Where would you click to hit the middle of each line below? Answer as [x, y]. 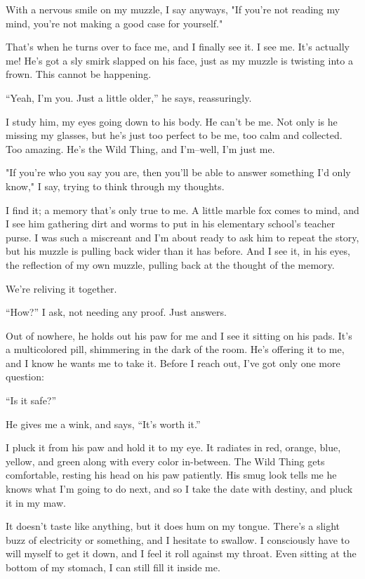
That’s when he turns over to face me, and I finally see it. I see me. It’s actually [178, 47]
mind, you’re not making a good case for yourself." [114, 23]
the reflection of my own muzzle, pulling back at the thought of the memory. [170, 264]
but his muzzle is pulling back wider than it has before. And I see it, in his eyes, [178, 251]
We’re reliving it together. [61, 288]
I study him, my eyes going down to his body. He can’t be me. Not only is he [172, 121]
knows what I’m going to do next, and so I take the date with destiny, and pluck [179, 489]
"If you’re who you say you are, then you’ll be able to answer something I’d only [178, 172]
